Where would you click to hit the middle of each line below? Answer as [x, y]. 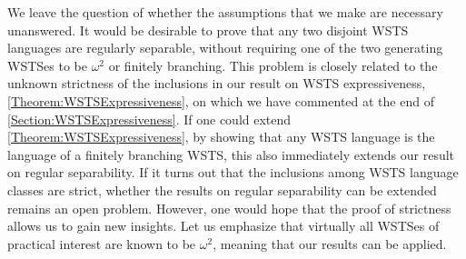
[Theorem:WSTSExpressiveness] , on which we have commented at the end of [221, 100]
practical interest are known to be [102, 243]
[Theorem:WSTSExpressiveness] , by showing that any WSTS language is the [221, 137]
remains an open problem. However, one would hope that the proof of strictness [229, 208]
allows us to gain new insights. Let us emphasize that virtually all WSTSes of [223, 226]
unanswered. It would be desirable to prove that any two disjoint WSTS [208, 30]
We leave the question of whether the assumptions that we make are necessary [226, 12]
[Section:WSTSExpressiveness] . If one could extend [149, 119]
